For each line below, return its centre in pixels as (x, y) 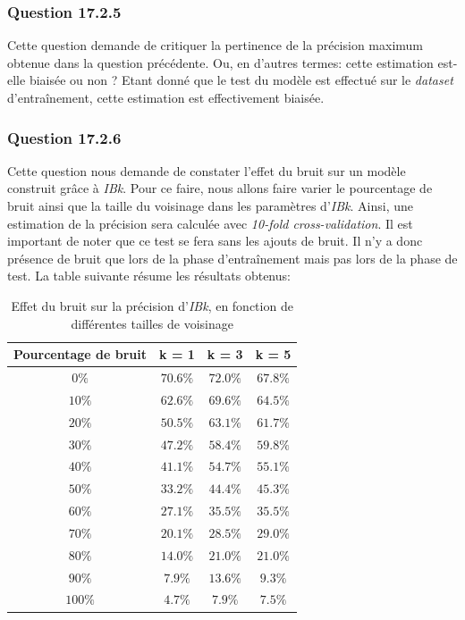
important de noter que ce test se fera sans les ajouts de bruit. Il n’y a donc (215, 241)
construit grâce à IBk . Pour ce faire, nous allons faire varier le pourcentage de (220, 188)
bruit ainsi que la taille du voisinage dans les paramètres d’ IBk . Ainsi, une (210, 205)
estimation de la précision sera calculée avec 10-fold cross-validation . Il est (210, 223)
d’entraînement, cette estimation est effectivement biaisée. (166, 97)
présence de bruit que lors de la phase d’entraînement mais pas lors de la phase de (232, 258)
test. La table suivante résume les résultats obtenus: (149, 276)
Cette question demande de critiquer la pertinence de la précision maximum (216, 45)
